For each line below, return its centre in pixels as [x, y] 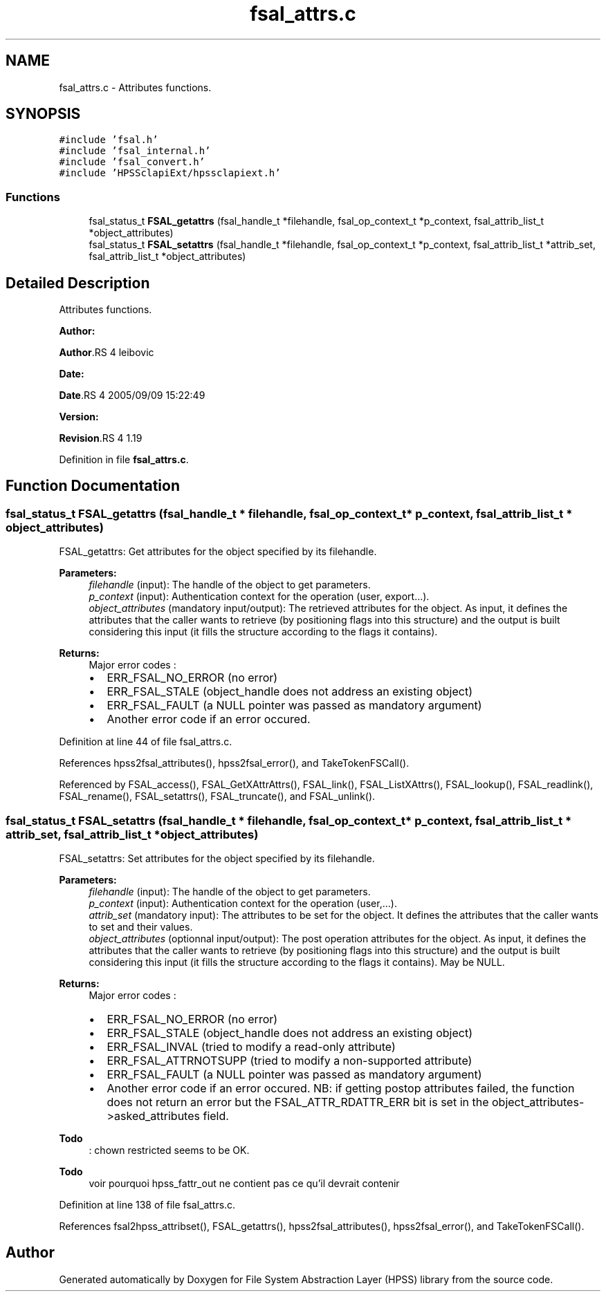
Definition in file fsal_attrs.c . [124, 460]
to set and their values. [141, 927]
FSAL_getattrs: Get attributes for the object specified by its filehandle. [218, 552]
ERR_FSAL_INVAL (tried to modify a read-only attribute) [251, 1047]
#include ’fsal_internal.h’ [135, 151]
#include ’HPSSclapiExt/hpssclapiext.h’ [170, 173]
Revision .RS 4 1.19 [101, 438]
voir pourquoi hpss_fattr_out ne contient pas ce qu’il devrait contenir [244, 1183]
